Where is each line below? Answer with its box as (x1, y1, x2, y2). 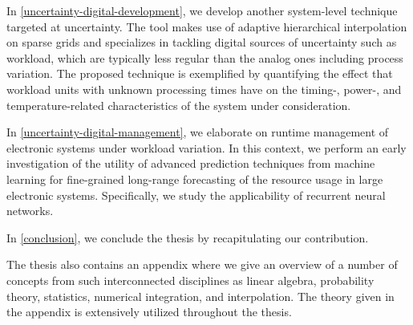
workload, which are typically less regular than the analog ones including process (6, 49, 403, 66)
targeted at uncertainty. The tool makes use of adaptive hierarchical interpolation (6, 18, 407, 35)
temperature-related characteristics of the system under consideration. (6, 96, 351, 113)
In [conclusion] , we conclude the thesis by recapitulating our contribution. (6, 229, 369, 246)
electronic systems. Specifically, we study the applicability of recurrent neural (6, 186, 386, 203)
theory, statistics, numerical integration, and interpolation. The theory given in (6, 287, 395, 304)
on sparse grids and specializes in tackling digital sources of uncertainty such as (6, 34, 397, 51)
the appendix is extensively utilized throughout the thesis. (6, 303, 292, 320)
